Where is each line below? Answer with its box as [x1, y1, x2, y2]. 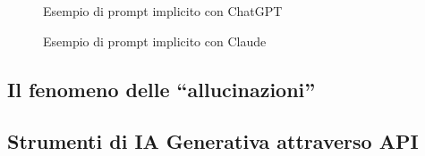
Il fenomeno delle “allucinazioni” [7, 75, 316, 103]
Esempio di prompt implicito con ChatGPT [43, 2, 283, 20]
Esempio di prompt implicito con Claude [43, 31, 267, 50]
